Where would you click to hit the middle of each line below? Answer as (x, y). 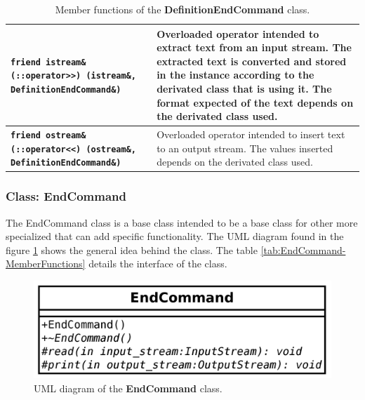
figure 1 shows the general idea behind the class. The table (132, 249)
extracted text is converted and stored (252, 61)
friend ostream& (48, 135)
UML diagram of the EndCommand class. (128, 388)
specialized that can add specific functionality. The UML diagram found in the (175, 236)
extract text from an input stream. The (254, 47)
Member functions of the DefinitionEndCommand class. (182, 9)
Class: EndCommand (66, 196)
